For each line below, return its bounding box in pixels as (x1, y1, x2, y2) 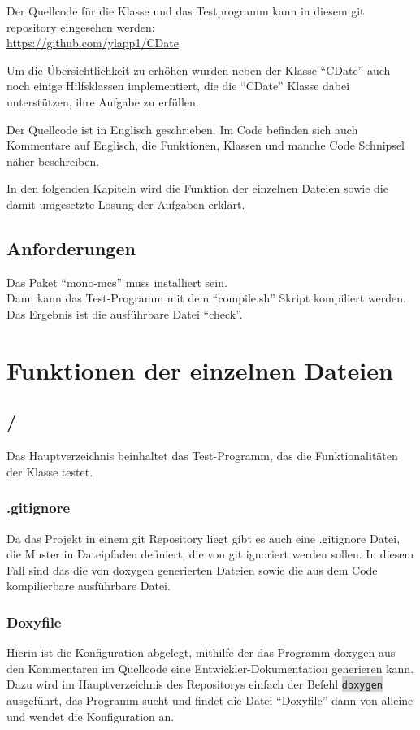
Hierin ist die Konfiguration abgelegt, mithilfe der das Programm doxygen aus (6, 644, 396, 661)
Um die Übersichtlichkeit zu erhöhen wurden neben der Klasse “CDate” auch (6, 61, 391, 78)
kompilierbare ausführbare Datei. (6, 577, 171, 594)
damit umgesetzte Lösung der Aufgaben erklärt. (6, 195, 245, 212)
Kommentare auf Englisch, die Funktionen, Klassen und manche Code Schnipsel (6, 137, 405, 154)
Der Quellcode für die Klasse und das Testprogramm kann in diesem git (6, 2, 365, 19)
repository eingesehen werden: (6, 18, 155, 35)
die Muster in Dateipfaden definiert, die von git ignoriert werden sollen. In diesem (6, 545, 414, 563)
